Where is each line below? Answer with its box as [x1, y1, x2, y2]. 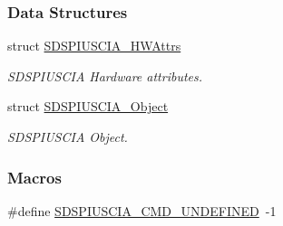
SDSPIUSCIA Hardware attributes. [7, 66, 203, 85]
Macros [7, 165, 62, 188]
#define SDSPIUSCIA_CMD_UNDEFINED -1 [7, 201, 277, 220]
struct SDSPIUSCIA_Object [7, 97, 169, 116]
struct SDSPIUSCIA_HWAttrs [7, 36, 181, 55]
